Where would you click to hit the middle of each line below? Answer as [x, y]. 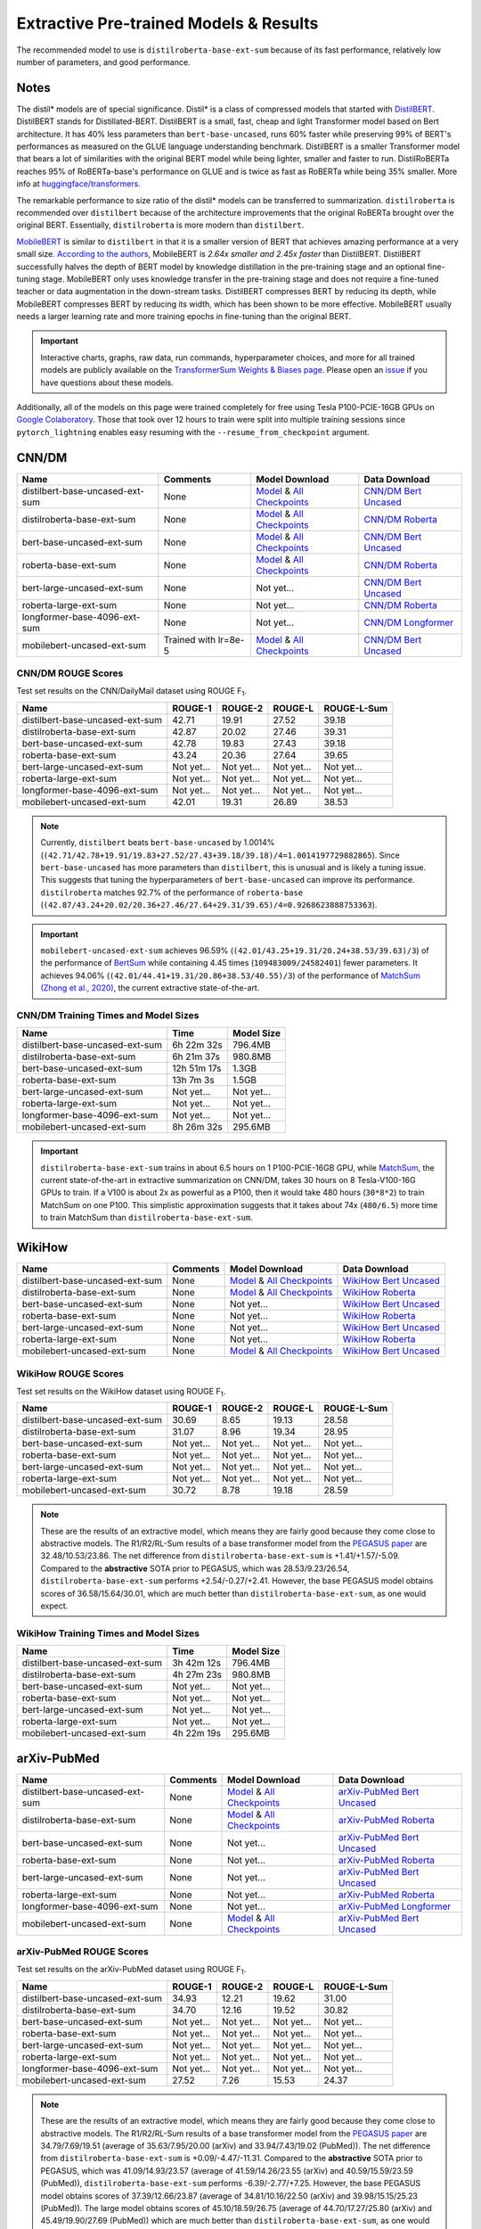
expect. [54, 1606]
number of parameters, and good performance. [103, 62]
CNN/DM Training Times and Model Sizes [108, 1015]
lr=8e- [231, 639]
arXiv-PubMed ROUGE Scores [82, 1952]
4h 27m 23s [197, 1674]
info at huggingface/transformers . [79, 184]
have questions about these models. [107, 382]
